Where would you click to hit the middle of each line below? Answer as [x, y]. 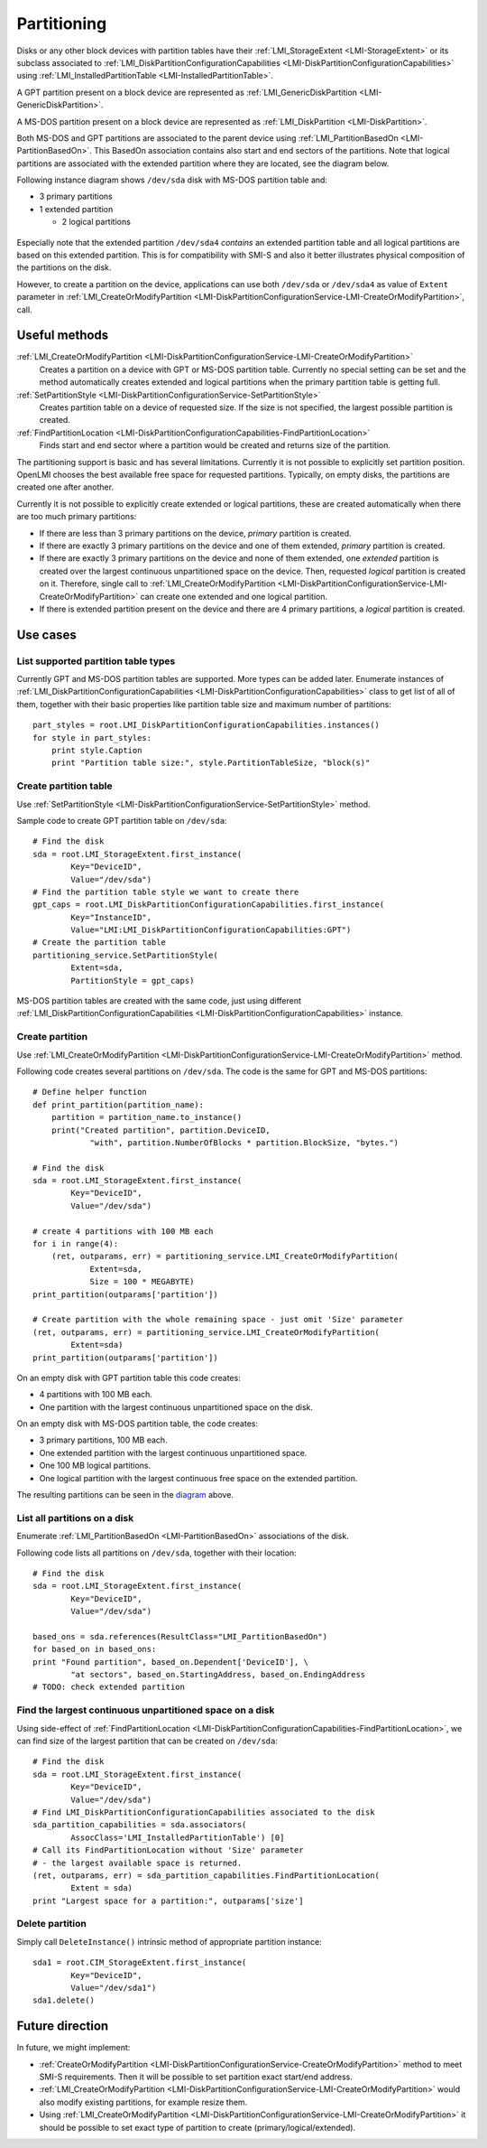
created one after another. [65, 487]
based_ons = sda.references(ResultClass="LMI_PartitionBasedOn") [180, 1636]
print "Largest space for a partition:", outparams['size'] [168, 1901]
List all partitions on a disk [75, 1518]
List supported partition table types [96, 661]
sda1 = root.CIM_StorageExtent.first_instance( [140, 1963]
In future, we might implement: [74, 2048]
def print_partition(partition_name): [119, 1105]
